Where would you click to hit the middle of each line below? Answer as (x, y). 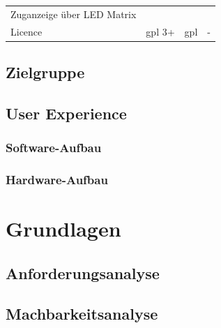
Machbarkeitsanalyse (82, 314)
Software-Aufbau (54, 148)
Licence (26, 31)
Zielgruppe (45, 72)
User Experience (66, 113)
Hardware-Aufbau (57, 180)
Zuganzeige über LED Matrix (74, 14)
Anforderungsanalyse (83, 273)
